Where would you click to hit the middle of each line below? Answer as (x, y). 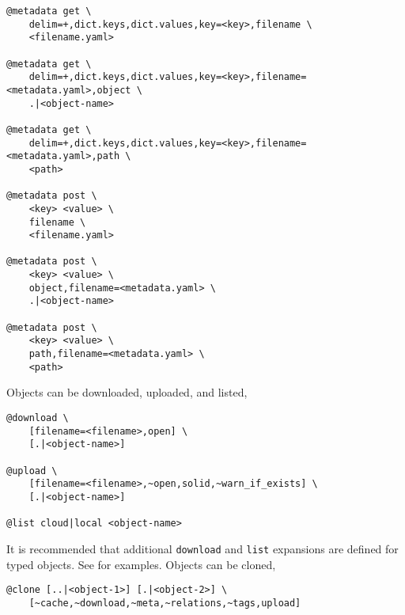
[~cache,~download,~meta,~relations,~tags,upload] (165, 603)
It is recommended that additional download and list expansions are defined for (202, 548)
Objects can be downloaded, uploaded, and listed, (127, 392)
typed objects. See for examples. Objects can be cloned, (141, 564)
